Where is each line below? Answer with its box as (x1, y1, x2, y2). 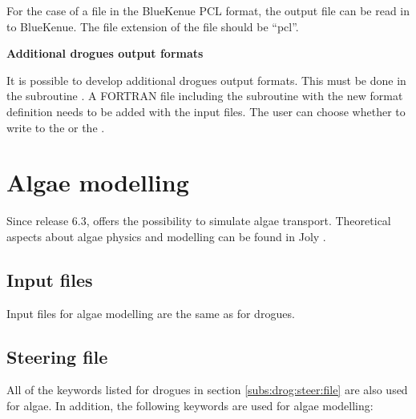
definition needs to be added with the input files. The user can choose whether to (6, 103, 406, 119)
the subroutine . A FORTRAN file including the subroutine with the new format (6, 87, 403, 104)
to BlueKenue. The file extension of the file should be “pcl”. (6, 18, 299, 34)
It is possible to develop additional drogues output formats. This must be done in (6, 71, 406, 88)
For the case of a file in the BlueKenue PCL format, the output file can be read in (6, 2, 410, 18)
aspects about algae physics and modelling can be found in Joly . (6, 228, 326, 244)
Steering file (6, 344, 108, 369)
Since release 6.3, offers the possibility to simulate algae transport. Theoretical (6, 212, 391, 229)
